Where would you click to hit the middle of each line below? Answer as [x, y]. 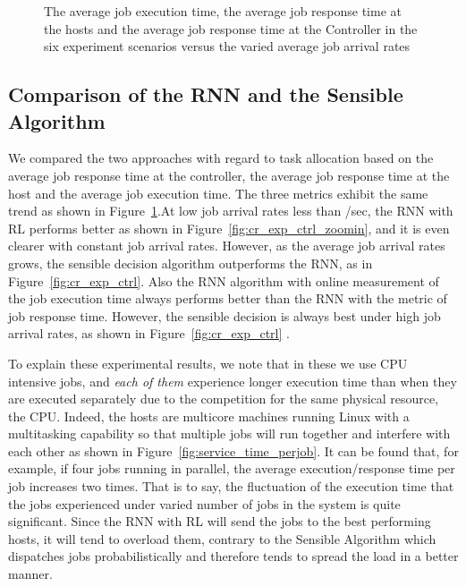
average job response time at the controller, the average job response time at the [229, 175]
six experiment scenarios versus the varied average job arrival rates [227, 46]
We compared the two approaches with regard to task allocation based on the [221, 158]
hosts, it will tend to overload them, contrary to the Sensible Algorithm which [222, 538]
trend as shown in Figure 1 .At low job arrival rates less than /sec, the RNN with [231, 211]
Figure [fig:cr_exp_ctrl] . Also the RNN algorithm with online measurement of [224, 280]
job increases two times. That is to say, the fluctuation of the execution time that [231, 486]
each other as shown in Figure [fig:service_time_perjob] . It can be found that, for [233, 450]
